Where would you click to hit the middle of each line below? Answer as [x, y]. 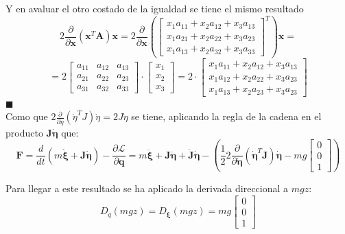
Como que [27, 116]
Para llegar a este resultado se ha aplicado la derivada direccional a [147, 188]
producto [24, 132]
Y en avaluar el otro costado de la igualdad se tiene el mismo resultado [155, 8]
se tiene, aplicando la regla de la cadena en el [226, 116]
